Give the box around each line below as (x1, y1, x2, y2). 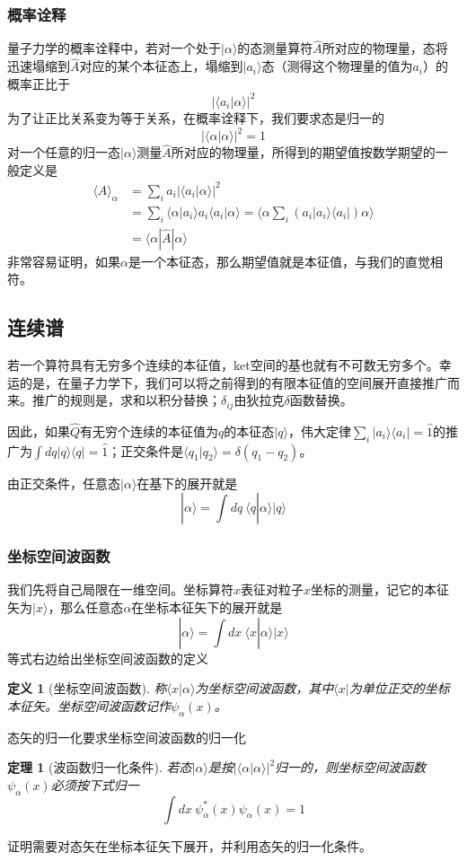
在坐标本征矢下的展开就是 (131, 598, 283, 617)
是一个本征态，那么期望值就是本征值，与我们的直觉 (128, 251, 430, 270)
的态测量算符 (237, 39, 313, 57)
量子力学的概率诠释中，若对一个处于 (7, 39, 221, 57)
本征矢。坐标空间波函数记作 (7, 696, 171, 715)
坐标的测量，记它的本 (311, 580, 437, 599)
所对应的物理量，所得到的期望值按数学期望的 (171, 143, 436, 162)
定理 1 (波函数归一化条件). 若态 (7, 758, 192, 777)
